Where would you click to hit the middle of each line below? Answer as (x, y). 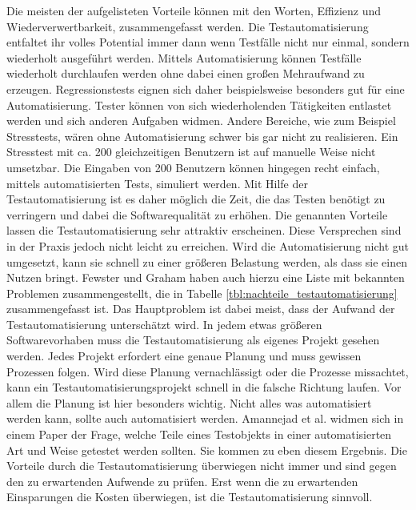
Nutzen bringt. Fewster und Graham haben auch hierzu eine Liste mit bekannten (206, 277)
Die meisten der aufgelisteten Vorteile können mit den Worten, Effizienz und (194, 10)
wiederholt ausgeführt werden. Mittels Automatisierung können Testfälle (184, 57)
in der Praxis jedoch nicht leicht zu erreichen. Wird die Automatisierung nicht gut (208, 245)
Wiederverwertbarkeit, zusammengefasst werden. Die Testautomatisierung (188, 26)
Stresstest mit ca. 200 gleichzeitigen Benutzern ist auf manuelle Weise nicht (191, 152)
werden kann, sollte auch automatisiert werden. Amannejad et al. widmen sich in (205, 418)
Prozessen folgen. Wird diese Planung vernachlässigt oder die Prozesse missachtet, (208, 371)
